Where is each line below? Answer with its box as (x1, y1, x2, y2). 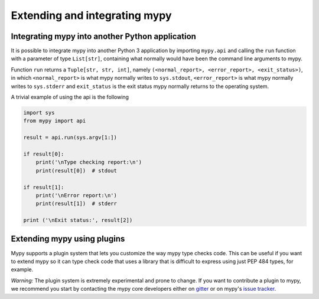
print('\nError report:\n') (35, 192, 118, 199)
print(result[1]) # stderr (35, 200, 118, 207)
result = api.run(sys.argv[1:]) (23, 134, 118, 141)
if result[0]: (23, 151, 64, 157)
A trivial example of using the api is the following (11, 93, 129, 100)
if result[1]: (23, 184, 64, 190)
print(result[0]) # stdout (35, 167, 118, 174)
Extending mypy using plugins (11, 234, 125, 244)
